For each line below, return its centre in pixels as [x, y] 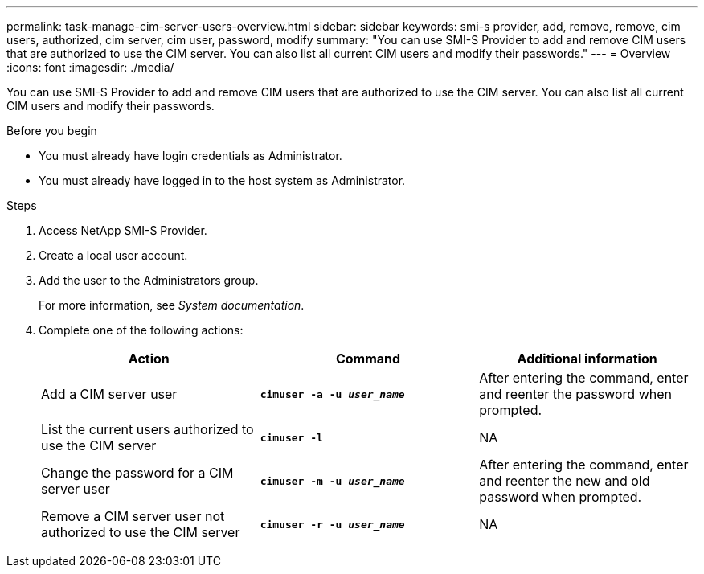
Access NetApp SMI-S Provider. [123, 230]
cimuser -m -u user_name [332, 481]
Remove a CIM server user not [133, 516]
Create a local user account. [113, 255]
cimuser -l [291, 437]
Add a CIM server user [109, 394]
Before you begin [52, 131]
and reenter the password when [575, 394]
